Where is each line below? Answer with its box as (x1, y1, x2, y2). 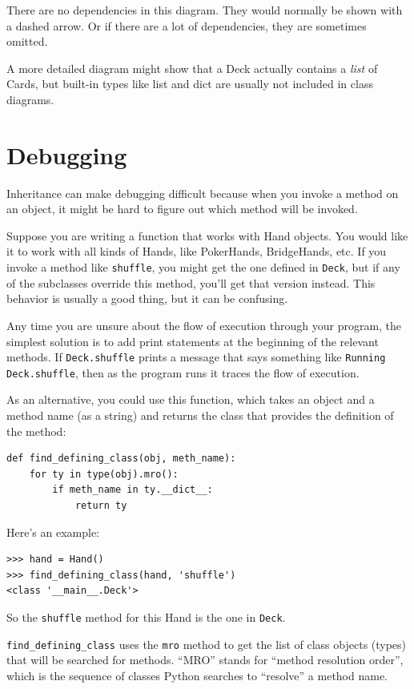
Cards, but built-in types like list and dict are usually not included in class (6, 75, 373, 92)
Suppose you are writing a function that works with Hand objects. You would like (6, 227, 408, 244)
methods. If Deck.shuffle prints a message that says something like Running (6, 349, 386, 365)
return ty (74, 499, 127, 511)
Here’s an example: (6, 523, 99, 540)
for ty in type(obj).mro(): (29, 468, 179, 480)
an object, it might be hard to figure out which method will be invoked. (6, 200, 358, 217)
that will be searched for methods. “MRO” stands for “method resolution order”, (6, 651, 404, 668)
